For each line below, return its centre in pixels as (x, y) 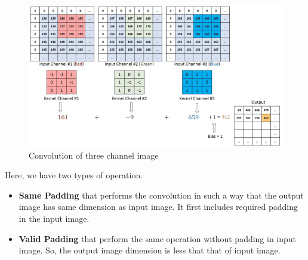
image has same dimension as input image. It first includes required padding (158, 207)
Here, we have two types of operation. (74, 175)
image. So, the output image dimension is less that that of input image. (150, 250)
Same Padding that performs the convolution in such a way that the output (161, 195)
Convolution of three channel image (94, 155)
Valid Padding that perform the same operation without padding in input (158, 238)
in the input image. (54, 218)
